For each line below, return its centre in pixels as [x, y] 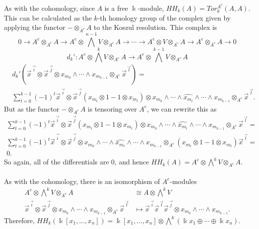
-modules [183, 181]
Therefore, [19, 220]
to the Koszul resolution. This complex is [155, 27]
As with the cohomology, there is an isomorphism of [82, 181]
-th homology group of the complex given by [164, 17]
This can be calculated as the [48, 17]
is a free [116, 8]
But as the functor [32, 108]
